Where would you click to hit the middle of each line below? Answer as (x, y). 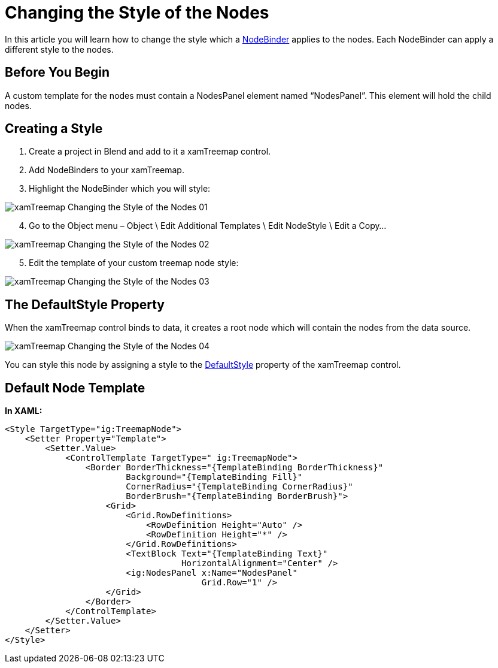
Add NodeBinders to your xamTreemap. (107, 170)
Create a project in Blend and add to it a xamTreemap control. (150, 152)
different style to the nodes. (59, 49)
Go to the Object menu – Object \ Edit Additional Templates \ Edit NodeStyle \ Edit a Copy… (208, 226)
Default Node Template (75, 388)
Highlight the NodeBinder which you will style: (120, 189)
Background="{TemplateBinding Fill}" (214, 477)
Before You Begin (57, 72)
